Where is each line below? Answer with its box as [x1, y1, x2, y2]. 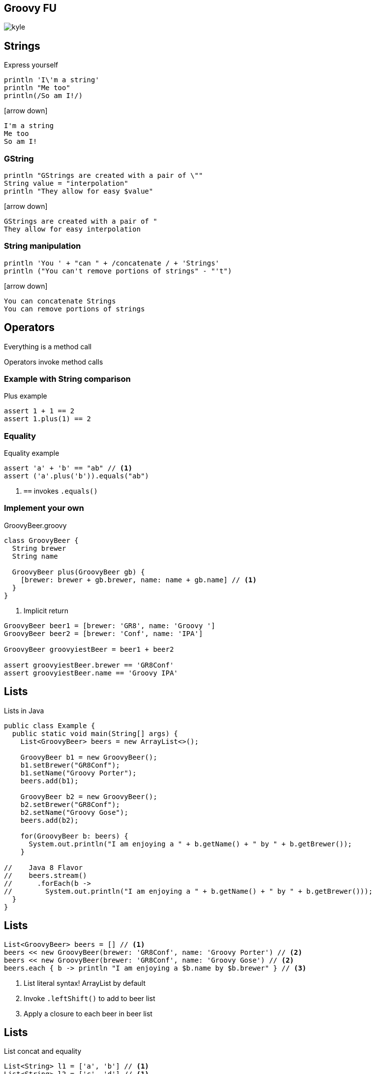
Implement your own [4, 503, 84, 513]
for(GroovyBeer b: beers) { [20, 832, 128, 840]
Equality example [4, 449, 59, 458]
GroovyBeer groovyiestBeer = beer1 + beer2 [4, 645, 174, 653]
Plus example [4, 392, 47, 401]
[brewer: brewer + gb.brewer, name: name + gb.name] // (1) [20, 575, 257, 584]
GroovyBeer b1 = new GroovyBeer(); [20, 753, 157, 761]
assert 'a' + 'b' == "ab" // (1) [4, 464, 133, 472]
